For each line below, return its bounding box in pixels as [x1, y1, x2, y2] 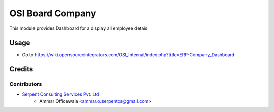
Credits [9, 65, 33, 73]
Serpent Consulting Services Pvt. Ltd [22, 91, 99, 97]
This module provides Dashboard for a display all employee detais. [9, 25, 149, 31]
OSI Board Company [9, 8, 96, 19]
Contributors [9, 81, 42, 88]
